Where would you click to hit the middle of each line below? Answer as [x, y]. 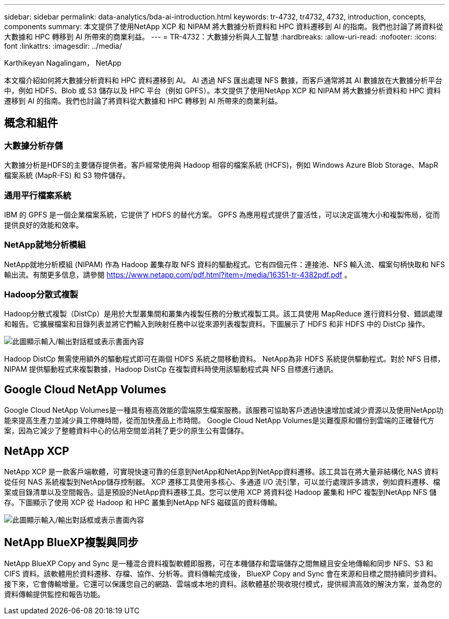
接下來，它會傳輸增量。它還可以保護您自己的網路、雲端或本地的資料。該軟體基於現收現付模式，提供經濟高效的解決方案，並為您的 [223, 584]
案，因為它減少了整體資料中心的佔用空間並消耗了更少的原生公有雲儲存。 [126, 431]
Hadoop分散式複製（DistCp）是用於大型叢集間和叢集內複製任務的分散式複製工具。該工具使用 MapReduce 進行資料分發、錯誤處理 [223, 314]
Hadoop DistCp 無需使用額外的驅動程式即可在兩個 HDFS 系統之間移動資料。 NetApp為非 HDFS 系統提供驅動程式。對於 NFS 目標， [224, 359]
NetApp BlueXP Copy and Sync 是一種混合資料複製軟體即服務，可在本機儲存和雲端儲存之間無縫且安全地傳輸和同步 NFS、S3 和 [219, 563]
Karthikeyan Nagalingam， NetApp [63, 63]
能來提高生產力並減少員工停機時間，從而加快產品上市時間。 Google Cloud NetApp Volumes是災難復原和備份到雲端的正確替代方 [219, 421]
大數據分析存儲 [34, 145]
